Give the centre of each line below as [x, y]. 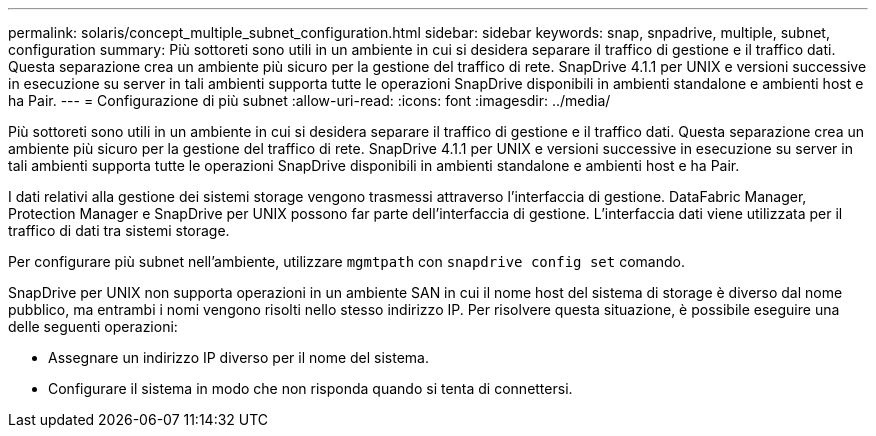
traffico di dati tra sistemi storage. [119, 230]
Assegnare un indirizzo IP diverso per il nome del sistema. [238, 357]
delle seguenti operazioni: [93, 326]
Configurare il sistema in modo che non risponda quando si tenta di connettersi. [310, 388]
